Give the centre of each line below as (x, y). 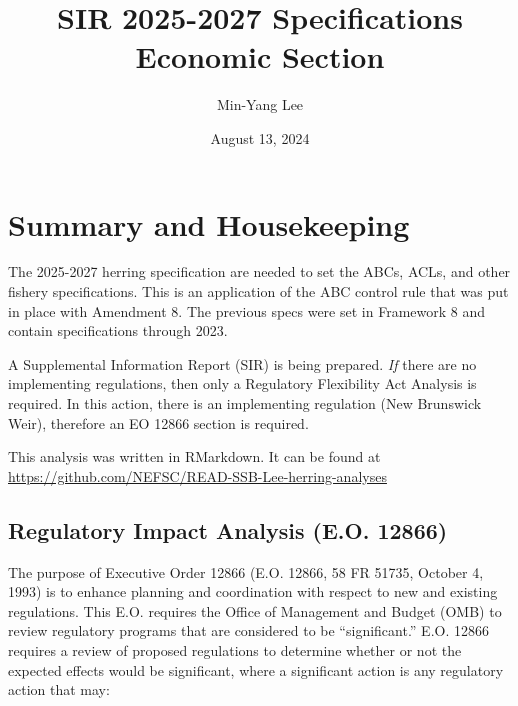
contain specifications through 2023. (118, 330)
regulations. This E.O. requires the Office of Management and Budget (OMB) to (255, 610)
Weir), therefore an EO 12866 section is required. (158, 422)
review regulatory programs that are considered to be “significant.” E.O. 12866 (248, 630)
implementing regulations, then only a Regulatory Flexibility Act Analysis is (242, 383)
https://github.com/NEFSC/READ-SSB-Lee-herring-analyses (197, 475)
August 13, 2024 (260, 137)
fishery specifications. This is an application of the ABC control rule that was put (258, 291)
